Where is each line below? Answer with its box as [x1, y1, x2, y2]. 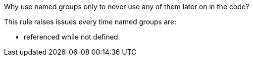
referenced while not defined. [24, 33, 120, 41]
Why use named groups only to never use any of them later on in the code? [4, 2, 250, 11]
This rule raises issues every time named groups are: [4, 18, 177, 26]
